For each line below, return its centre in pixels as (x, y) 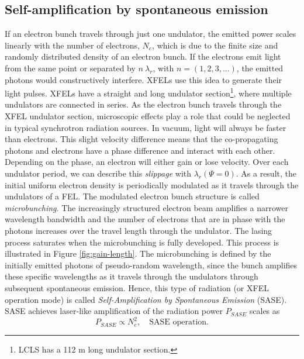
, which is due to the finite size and (215, 45)
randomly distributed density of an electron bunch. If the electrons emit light (143, 56)
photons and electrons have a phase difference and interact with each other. (140, 150)
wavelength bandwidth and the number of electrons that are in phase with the (145, 219)
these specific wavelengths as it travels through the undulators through (132, 276)
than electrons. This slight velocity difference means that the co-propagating (141, 139)
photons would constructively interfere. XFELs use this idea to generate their (144, 79)
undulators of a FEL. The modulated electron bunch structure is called (132, 196)
